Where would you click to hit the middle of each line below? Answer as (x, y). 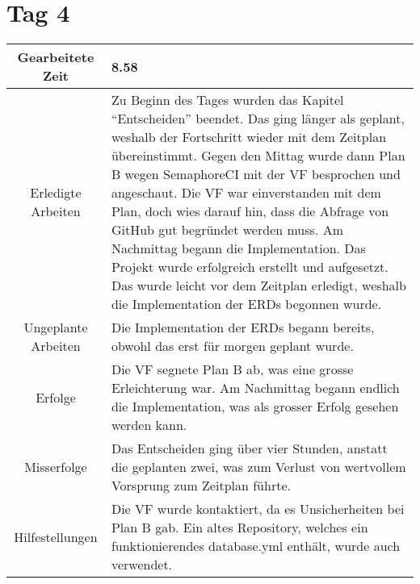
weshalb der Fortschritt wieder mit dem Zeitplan (249, 137)
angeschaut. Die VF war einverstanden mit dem (246, 193)
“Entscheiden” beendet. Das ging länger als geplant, (258, 119)
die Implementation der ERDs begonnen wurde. (246, 304)
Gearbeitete (56, 57)
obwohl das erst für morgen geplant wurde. (232, 346)
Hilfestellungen (56, 536)
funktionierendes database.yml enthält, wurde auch (256, 546)
